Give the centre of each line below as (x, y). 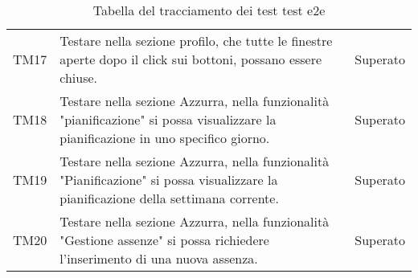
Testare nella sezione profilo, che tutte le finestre (196, 41)
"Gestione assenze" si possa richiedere (164, 240)
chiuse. (78, 78)
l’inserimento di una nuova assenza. (159, 258)
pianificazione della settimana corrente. (169, 198)
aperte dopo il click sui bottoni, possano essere (191, 59)
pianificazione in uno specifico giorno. (165, 138)
